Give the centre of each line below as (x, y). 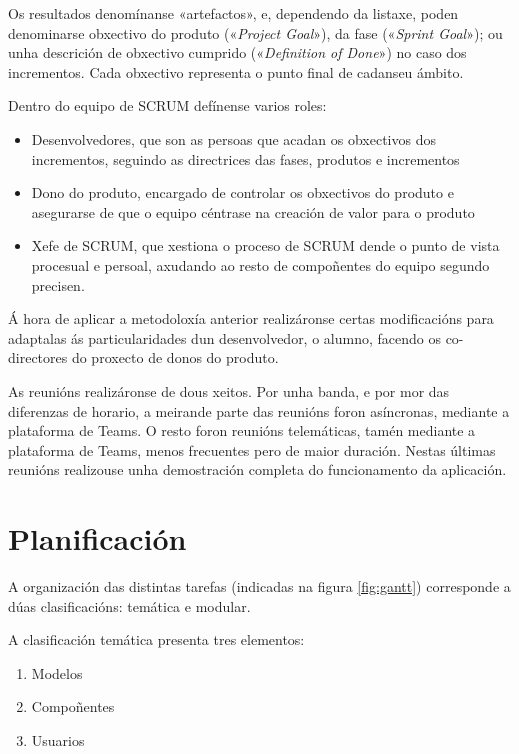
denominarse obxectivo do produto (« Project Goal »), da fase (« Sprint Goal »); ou (255, 32)
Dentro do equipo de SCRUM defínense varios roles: (167, 105)
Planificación (97, 538)
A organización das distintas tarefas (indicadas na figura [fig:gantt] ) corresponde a (259, 586)
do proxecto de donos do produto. (175, 357)
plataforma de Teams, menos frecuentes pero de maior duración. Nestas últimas (252, 449)
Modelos (57, 672)
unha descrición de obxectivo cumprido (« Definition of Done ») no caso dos (237, 52)
